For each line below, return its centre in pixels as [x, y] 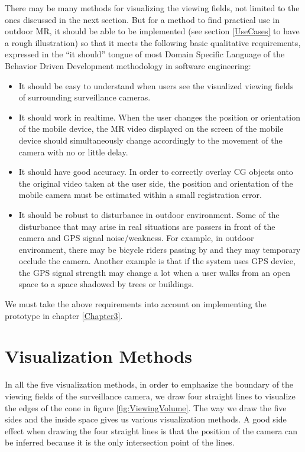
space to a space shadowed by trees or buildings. [106, 284]
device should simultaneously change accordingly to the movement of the [150, 140]
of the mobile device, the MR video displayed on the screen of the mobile [151, 129]
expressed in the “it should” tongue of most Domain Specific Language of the [145, 54]
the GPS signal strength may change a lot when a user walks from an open [154, 272]
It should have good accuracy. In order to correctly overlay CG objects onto [156, 172]
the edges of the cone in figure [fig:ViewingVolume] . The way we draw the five [146, 407]
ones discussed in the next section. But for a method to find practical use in [142, 19]
